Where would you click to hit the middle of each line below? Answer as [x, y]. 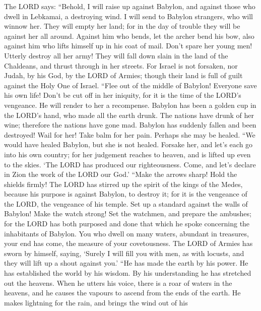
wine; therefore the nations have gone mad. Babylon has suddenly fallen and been [130, 125]
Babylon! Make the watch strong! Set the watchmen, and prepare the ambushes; [128, 213]
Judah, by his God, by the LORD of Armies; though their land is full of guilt [123, 75]
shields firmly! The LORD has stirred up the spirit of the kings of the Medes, [123, 184]
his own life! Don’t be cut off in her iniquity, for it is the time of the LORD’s [123, 95]
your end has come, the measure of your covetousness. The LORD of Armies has [128, 243]
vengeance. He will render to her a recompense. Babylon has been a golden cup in [130, 105]
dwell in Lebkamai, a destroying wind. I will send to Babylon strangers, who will [128, 16]
